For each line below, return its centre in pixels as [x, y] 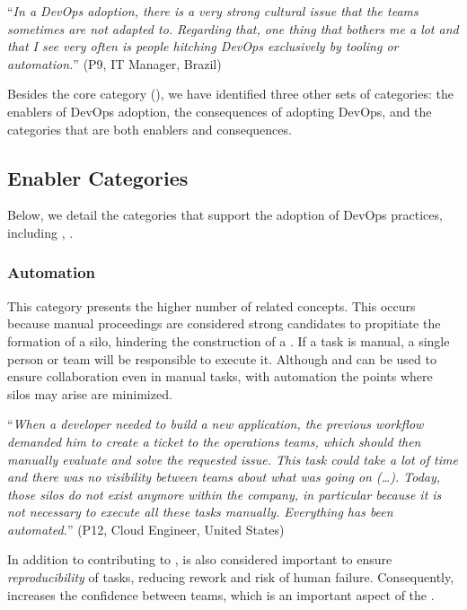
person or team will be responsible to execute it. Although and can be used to [222, 358]
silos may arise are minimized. [90, 393]
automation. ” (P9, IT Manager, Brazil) [115, 63]
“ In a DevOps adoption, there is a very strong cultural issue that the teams [213, 11]
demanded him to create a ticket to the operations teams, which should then [214, 441]
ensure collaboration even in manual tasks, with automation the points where [220, 376]
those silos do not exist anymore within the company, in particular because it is [225, 494]
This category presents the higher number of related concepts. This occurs [211, 305]
